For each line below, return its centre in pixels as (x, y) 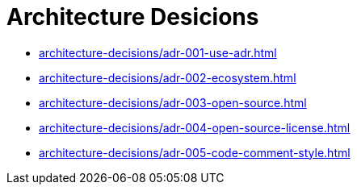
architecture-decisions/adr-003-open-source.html (173, 102)
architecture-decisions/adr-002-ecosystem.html (168, 77)
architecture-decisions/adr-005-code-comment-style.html (195, 152)
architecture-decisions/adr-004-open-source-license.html (195, 127)
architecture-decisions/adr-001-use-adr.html (158, 52)
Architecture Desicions (133, 17)
